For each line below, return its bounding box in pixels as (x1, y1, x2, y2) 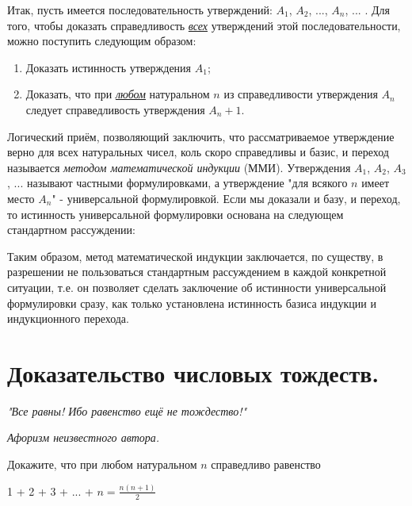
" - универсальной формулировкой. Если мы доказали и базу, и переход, (51, 190, 401, 206)
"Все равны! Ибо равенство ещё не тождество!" (7, 402, 247, 419)
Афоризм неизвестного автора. (7, 429, 160, 446)
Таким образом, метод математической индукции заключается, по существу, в (7, 247, 383, 264)
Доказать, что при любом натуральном (25, 86, 210, 102)
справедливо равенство (211, 456, 321, 472)
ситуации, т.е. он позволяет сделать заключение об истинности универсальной (7, 278, 387, 295)
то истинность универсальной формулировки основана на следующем (7, 205, 344, 222)
